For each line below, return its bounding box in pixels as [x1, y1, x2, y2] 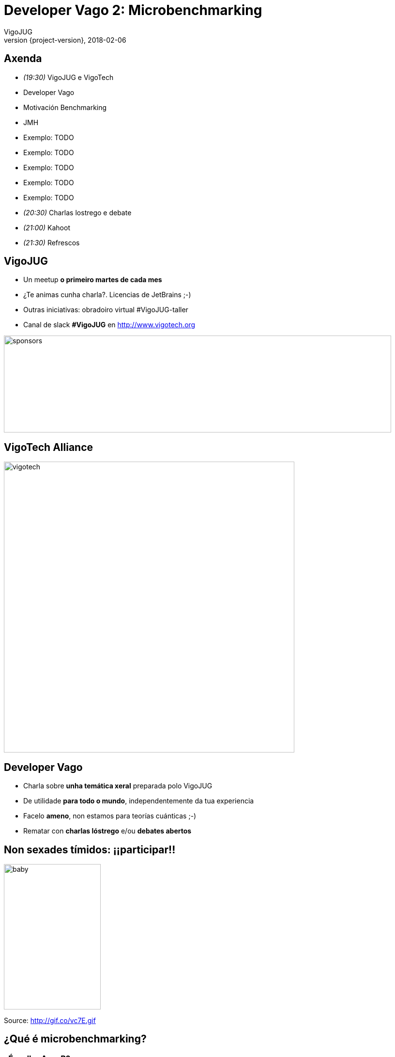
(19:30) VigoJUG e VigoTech [23, 73, 114, 81]
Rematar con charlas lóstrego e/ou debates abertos [23, 827, 192, 835]
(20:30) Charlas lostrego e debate [23, 208, 132, 217]
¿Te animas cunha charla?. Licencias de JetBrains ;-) [23, 290, 191, 299]
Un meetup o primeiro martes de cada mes [23, 275, 162, 284]
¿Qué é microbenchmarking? [4, 1033, 147, 1045]
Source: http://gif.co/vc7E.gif [4, 1016, 96, 1025]
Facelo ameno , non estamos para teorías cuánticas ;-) [23, 812, 197, 820]
